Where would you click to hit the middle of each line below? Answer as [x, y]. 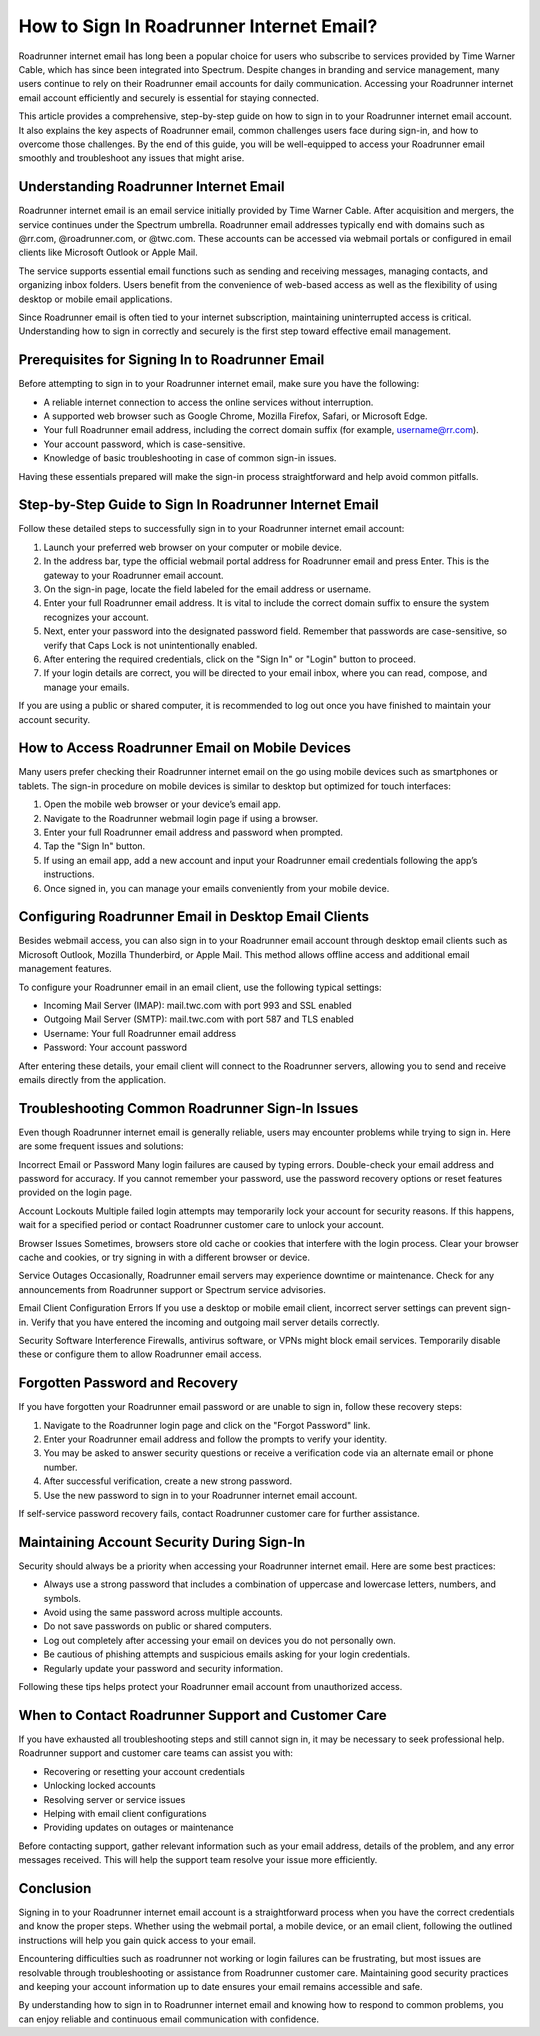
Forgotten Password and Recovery [128, 1383]
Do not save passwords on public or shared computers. [157, 1626]
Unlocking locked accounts [99, 1786]
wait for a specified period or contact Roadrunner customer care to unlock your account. [201, 1225]
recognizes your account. [96, 617]
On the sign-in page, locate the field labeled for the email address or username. [207, 589]
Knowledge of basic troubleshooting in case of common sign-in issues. [190, 458]
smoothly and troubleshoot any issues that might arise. [131, 158]
